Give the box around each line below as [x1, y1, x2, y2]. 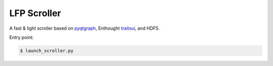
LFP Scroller [9, 8, 61, 19]
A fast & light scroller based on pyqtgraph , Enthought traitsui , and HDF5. [9, 25, 160, 31]
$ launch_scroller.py [20, 48, 74, 53]
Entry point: [9, 34, 34, 40]
